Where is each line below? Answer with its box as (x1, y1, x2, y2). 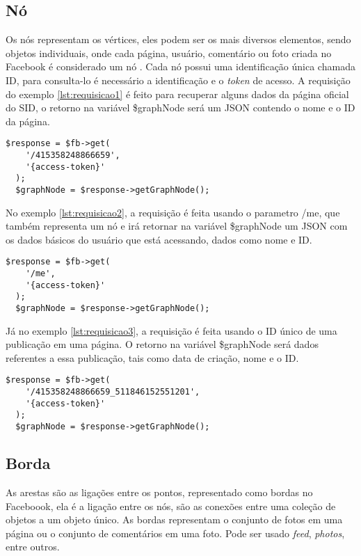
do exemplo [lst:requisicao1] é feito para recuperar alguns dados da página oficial (6, 86, 349, 101)
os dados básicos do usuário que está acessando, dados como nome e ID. (6, 232, 312, 246)
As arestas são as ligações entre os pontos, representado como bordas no (6, 484, 313, 499)
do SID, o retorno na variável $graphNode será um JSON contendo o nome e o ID (6, 100, 355, 115)
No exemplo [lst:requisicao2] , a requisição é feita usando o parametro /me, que (6, 205, 340, 219)
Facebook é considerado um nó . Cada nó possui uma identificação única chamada (6, 59, 355, 74)
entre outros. (6, 539, 60, 554)
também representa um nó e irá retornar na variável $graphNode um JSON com (6, 219, 348, 233)
